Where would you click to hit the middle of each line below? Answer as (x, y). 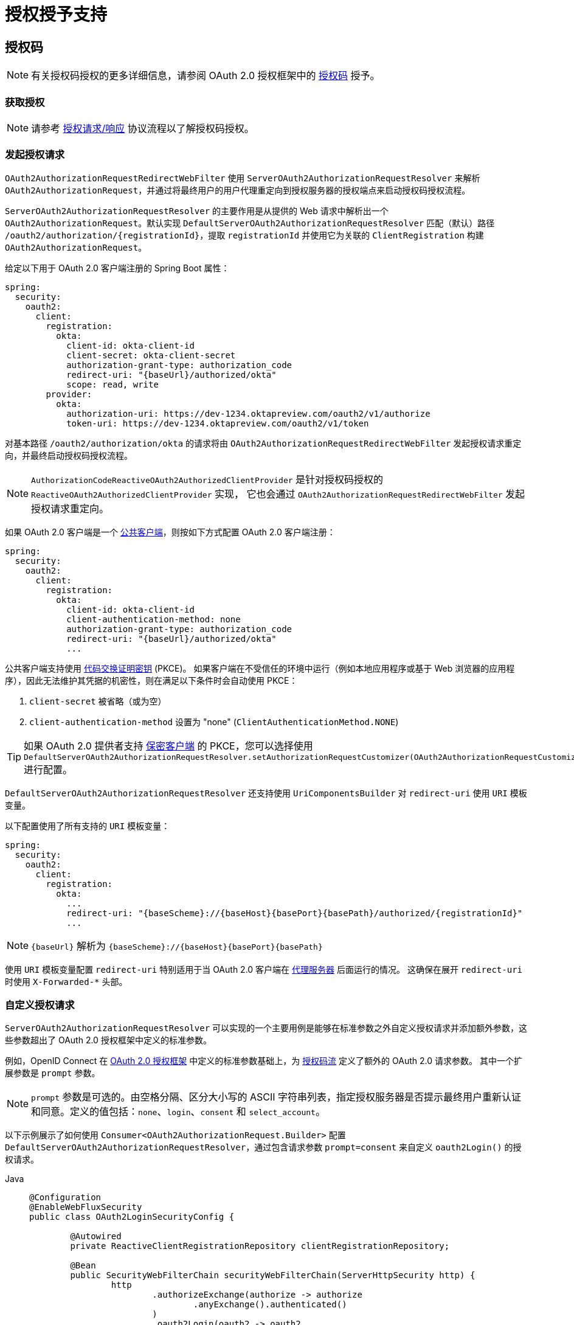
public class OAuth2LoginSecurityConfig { (132, 1217)
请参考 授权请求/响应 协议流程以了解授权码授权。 (143, 128)
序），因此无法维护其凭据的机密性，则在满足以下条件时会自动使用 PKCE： (151, 680)
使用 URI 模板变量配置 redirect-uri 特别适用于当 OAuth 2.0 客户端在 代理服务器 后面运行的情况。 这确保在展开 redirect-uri (264, 969)
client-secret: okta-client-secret (151, 355)
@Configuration (65, 1198)
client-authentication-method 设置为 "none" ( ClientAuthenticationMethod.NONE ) (214, 722)
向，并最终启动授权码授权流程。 (69, 455)
